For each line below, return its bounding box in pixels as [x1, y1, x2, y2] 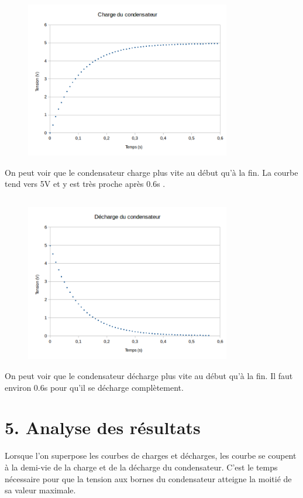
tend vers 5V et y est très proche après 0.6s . [5, 178, 166, 190]
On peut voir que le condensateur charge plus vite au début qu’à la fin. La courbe [5, 166, 298, 178]
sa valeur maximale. [5, 484, 76, 496]
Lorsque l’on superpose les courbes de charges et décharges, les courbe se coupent [5, 449, 297, 462]
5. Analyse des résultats [5, 415, 201, 439]
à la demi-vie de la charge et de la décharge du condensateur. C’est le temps [5, 461, 278, 473]
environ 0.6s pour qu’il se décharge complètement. [5, 381, 184, 393]
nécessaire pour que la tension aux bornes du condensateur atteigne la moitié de [5, 472, 292, 485]
